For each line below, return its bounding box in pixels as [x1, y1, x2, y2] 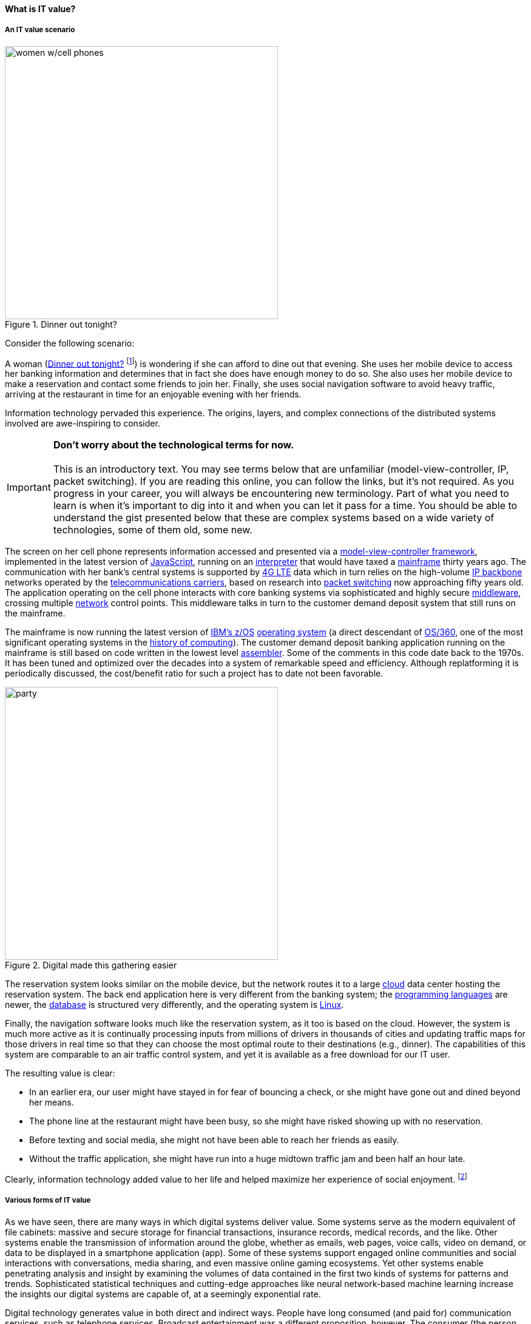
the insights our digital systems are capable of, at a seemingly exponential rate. [5, 1288, 321, 1299]
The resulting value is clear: [5, 1068, 115, 1079]
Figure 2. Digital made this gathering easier [5, 960, 177, 971]
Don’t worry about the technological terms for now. [53, 439, 294, 451]
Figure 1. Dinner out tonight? [5, 319, 118, 329]
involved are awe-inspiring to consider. [5, 418, 160, 429]
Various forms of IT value [5, 1196, 91, 1205]
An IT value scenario [5, 25, 75, 35]
